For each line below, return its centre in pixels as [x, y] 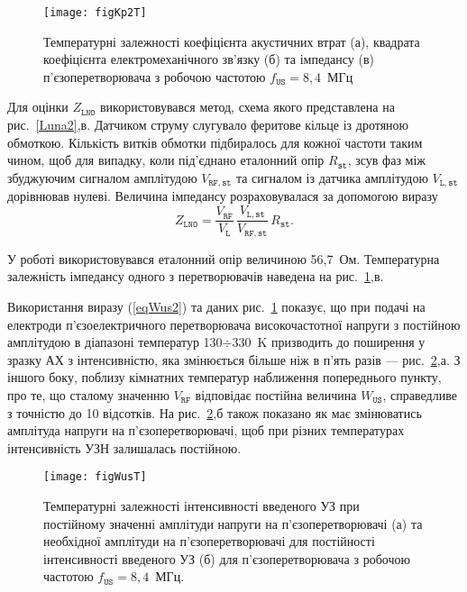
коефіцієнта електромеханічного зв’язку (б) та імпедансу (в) [209, 59]
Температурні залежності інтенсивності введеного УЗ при [201, 505]
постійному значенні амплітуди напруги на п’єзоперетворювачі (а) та [233, 523]
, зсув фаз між [387, 160]
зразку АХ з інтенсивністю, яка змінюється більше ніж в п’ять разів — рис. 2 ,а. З [234, 359]
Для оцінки [38, 107]
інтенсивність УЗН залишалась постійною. [124, 447]
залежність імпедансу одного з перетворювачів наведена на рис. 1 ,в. [196, 276]
